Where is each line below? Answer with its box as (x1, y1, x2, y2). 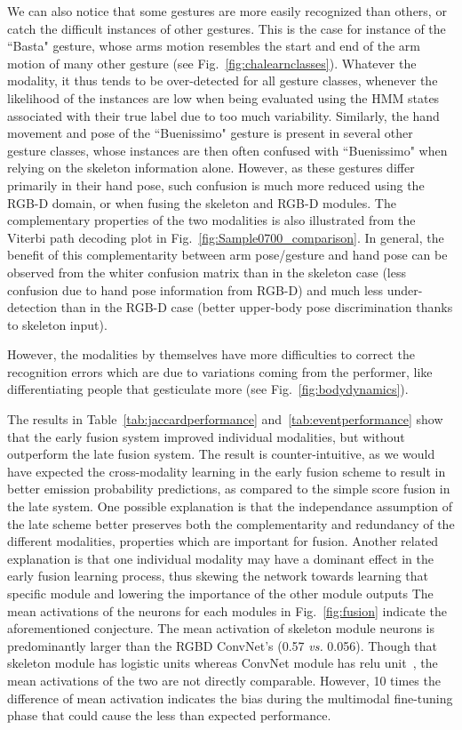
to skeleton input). (7, 315, 108, 333)
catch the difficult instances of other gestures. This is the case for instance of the (7, 19, 446, 37)
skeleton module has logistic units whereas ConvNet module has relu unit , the (7, 654, 438, 672)
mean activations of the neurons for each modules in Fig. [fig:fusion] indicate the (7, 601, 447, 620)
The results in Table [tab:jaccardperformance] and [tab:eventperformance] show (7, 410, 443, 429)
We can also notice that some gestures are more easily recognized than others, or (7, 2, 447, 20)
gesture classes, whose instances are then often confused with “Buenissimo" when (7, 140, 448, 159)
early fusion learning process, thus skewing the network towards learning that (7, 566, 428, 585)
